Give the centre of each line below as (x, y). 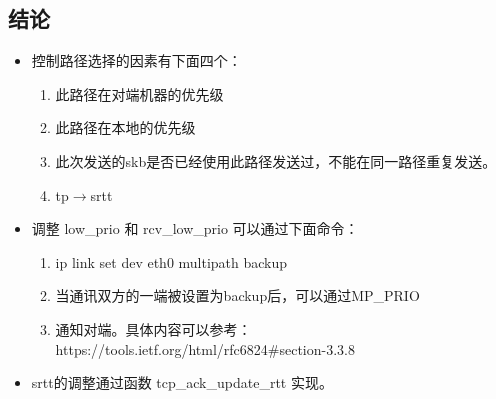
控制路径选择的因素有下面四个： (136, 60)
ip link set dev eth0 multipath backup (171, 261)
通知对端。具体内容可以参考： (153, 328)
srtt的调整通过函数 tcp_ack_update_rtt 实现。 (182, 382)
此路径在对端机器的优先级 (139, 93)
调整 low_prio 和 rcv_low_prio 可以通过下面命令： (195, 228)
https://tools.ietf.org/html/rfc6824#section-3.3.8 (205, 348)
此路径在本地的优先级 (125, 127)
